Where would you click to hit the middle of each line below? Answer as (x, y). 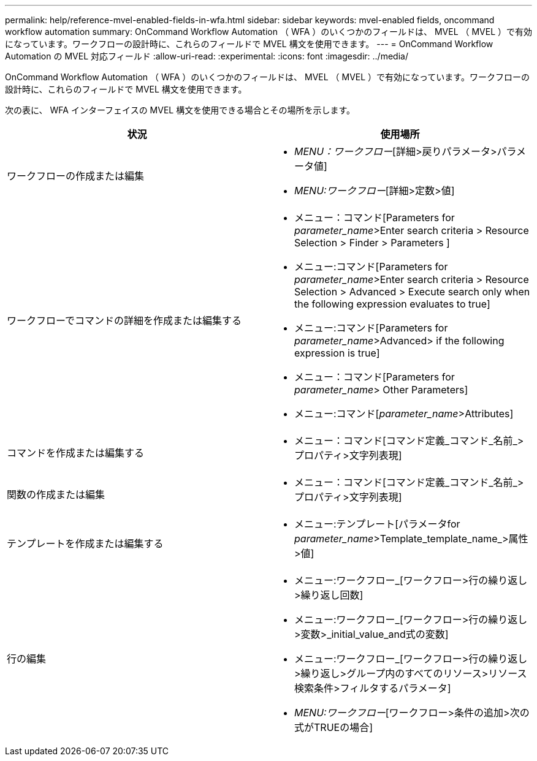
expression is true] (337, 353)
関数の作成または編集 (56, 494)
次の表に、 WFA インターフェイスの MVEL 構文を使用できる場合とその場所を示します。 (180, 110)
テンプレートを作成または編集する (85, 543)
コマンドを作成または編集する (76, 453)
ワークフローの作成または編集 (76, 176)
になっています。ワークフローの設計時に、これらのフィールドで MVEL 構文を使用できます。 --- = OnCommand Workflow (249, 44)
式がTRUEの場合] (333, 727)
